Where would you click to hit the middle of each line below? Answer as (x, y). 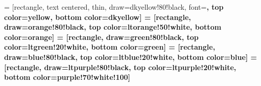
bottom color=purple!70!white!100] (67, 77)
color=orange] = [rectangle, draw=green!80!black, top (101, 37)
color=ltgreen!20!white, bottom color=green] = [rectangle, (110, 47)
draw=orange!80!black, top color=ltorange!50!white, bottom (113, 27)
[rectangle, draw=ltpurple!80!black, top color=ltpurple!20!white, (120, 67)
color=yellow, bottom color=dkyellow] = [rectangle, (98, 17)
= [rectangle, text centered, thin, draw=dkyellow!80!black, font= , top (114, 7)
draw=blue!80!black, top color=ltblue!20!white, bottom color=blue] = (131, 57)
